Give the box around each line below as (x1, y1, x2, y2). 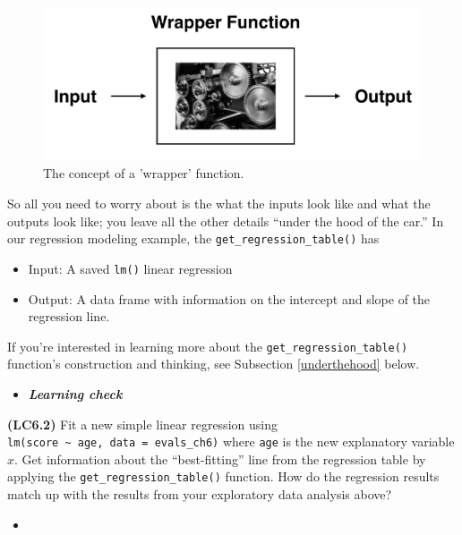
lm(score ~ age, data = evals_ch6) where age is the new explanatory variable (7, 432, 455, 451)
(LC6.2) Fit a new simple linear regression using (7, 414, 278, 433)
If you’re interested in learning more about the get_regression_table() (7, 336, 408, 355)
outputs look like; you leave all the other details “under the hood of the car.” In (7, 211, 444, 230)
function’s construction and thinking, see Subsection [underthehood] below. (7, 354, 420, 373)
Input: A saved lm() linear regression (28, 259, 233, 277)
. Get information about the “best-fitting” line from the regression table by (14, 449, 426, 468)
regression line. (28, 307, 110, 326)
